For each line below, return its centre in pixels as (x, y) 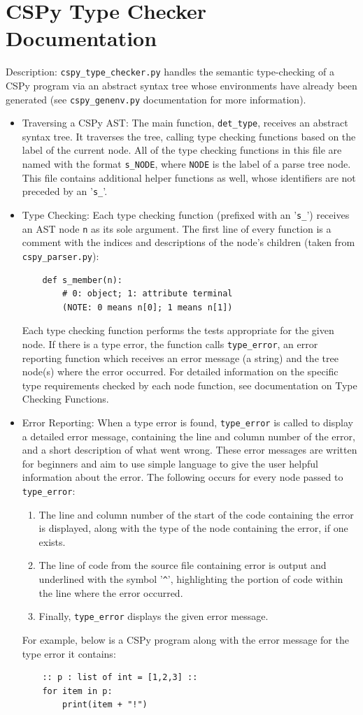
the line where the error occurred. (111, 592)
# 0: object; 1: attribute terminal (148, 294)
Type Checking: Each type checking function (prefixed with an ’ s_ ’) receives (186, 214)
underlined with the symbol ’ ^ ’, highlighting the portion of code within (191, 579)
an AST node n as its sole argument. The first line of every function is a (177, 228)
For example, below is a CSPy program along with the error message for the (185, 639)
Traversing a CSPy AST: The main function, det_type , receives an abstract (185, 123)
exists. (52, 541)
